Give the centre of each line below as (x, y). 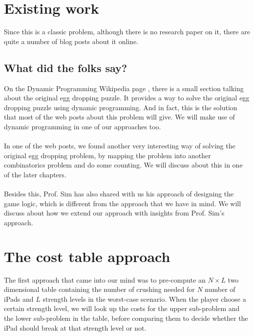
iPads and (19, 299)
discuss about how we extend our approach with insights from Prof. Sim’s (114, 213)
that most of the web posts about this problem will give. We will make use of (119, 117)
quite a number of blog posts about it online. (71, 41)
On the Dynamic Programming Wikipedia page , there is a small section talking (124, 88)
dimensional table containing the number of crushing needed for (99, 289)
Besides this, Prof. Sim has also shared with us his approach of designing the (119, 194)
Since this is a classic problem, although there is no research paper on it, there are (127, 32)
